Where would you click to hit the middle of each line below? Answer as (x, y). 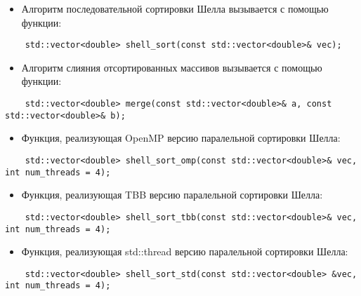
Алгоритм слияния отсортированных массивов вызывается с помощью (172, 67)
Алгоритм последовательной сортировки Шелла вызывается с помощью (175, 8)
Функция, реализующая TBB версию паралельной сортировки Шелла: (172, 195)
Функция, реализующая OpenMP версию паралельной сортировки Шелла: (181, 138)
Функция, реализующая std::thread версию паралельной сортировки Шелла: (185, 251)
